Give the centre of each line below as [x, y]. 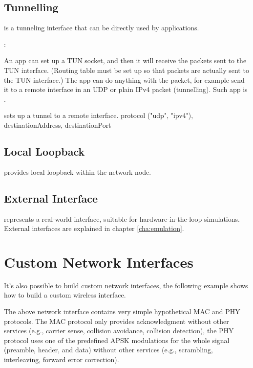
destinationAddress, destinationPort [58, 125]
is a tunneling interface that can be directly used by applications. [102, 28]
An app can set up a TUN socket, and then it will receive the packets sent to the [125, 60]
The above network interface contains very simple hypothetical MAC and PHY [122, 311]
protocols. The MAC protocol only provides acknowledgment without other [116, 321]
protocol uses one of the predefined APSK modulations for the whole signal [117, 340]
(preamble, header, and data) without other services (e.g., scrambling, [108, 350]
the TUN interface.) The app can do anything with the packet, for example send [124, 80]
